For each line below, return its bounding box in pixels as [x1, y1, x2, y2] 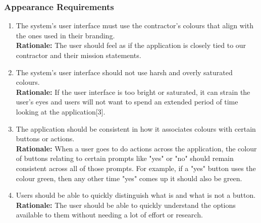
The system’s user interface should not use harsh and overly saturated [16, 67, 233, 77]
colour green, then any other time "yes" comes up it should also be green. [16, 173, 242, 183]
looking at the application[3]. [16, 106, 106, 117]
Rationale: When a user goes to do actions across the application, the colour [16, 143, 257, 153]
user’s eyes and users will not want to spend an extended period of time [16, 96, 238, 107]
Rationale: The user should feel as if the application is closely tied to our [16, 40, 246, 50]
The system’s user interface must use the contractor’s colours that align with [16, 20, 253, 31]
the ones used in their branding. [16, 30, 115, 40]
